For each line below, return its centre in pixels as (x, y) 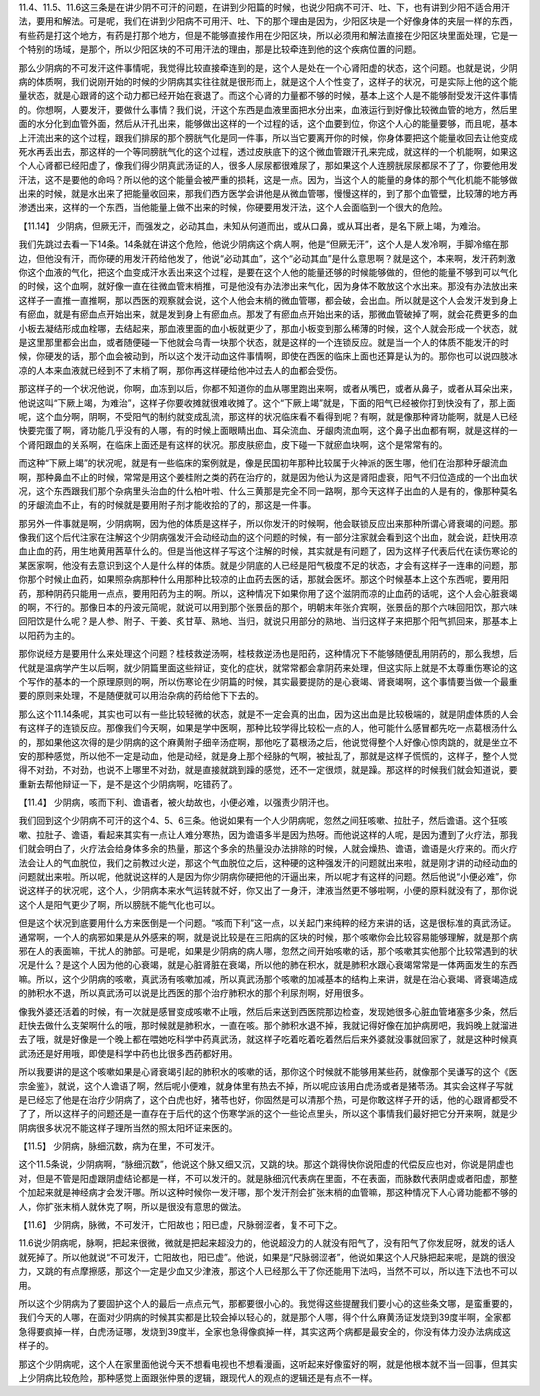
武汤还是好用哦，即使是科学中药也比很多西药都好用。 (128, 1053)
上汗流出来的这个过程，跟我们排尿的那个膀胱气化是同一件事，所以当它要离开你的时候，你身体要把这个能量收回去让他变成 (268, 137)
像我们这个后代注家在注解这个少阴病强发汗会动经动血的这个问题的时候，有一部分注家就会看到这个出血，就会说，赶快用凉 (268, 537)
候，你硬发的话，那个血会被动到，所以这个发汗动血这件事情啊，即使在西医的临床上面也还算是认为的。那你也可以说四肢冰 (268, 356)
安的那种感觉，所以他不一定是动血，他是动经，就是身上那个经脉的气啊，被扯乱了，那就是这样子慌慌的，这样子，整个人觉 (268, 756)
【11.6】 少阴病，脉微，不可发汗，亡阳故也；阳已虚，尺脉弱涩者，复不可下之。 (180, 1225)
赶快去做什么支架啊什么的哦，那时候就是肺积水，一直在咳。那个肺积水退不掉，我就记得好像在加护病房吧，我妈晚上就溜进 (268, 1025)
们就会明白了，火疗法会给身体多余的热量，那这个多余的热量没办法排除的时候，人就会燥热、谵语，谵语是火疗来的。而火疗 (268, 849)
